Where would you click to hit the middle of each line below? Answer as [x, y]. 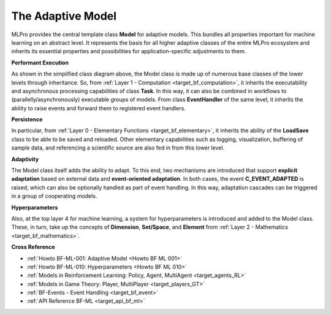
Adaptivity [25, 159]
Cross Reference [33, 247]
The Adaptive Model [64, 16]
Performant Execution [40, 63]
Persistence [27, 120]
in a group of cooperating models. [54, 196]
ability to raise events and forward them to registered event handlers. [99, 108]
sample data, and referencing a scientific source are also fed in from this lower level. [118, 148]
